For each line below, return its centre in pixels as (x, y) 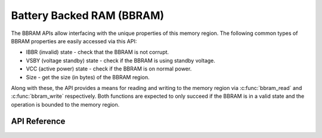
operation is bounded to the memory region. (65, 104)
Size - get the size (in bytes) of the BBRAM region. (88, 77)
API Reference (38, 121)
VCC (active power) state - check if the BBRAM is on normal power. (109, 69)
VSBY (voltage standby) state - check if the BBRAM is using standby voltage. (121, 60)
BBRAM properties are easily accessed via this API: (74, 41)
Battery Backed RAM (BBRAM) (88, 15)
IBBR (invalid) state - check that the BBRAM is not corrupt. (97, 52)
